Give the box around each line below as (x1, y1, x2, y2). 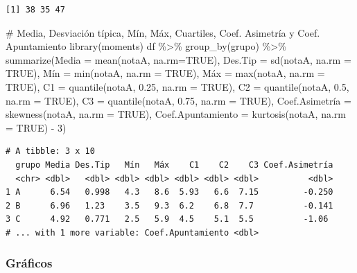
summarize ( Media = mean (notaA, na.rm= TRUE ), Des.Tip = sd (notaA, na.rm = (6, 52, 351, 67)
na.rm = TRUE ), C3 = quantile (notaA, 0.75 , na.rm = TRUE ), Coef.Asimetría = (6, 93, 351, 107)
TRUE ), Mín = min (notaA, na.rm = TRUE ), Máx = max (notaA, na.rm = (6, 66, 325, 80)
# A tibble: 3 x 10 (6, 146, 95, 157)
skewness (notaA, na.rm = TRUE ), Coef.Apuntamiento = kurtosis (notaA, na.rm (6, 107, 346, 121)
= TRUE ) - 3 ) (6, 120, 67, 134)
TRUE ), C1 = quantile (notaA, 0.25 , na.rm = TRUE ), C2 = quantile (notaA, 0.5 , (6, 79, 349, 94)
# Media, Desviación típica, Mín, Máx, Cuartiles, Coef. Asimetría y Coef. (6, 25, 320, 39)
